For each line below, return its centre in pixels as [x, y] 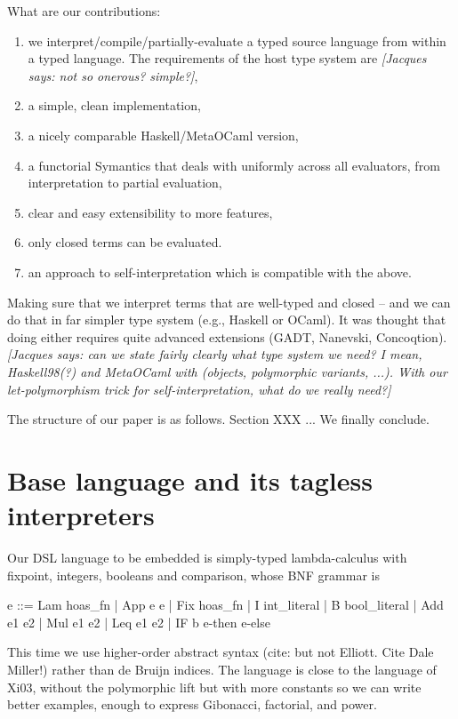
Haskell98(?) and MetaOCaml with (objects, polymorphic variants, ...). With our [227, 371]
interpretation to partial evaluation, [125, 183]
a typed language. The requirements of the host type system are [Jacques [227, 58]
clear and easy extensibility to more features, [150, 212]
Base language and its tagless [190, 479]
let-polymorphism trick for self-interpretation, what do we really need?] [199, 389]
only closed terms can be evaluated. [125, 242]
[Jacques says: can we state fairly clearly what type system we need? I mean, [215, 354]
